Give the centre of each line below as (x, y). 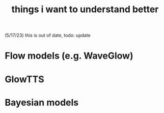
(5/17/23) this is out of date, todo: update (48, 35)
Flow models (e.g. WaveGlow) (69, 56)
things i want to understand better (85, 9)
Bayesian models (42, 102)
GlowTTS (24, 79)
